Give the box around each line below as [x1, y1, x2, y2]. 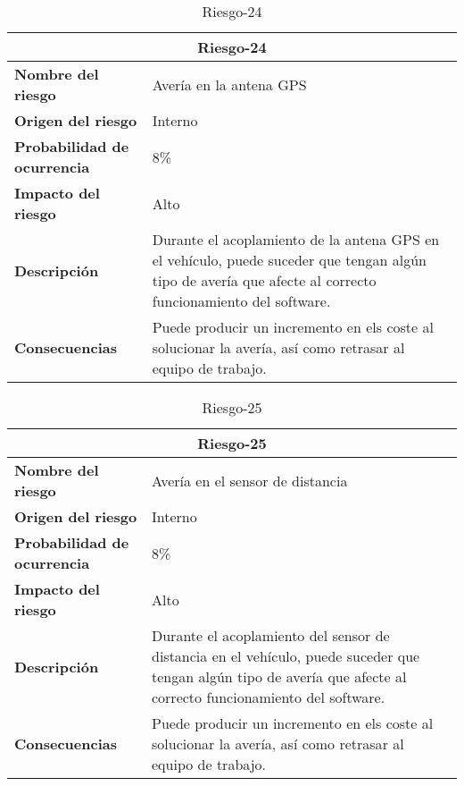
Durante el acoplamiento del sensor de [151, 625, 390, 646]
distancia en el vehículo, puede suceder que [151, 646, 420, 666]
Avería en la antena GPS [152, 73, 307, 95]
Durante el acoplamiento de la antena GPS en [152, 229, 440, 249]
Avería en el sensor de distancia [151, 469, 348, 491]
